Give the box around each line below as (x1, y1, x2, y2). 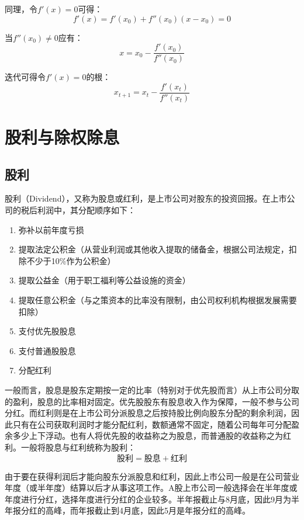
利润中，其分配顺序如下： (37, 204, 136, 216)
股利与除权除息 (5, 125, 120, 149)
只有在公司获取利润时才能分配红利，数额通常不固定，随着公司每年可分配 (12, 418, 291, 430)
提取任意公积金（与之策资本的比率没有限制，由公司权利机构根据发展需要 (18, 294, 297, 306)
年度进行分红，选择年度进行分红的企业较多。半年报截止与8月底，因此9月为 (5, 493, 291, 505)
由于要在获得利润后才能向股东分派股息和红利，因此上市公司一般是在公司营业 (5, 470, 299, 482)
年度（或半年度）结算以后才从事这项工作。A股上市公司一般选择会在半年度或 (5, 481, 298, 494)
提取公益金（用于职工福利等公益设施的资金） (18, 274, 191, 286)
